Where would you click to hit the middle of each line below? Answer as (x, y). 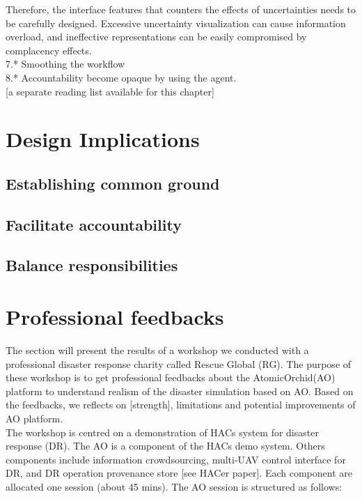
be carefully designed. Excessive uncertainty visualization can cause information (176, 23)
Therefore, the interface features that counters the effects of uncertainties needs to (181, 9)
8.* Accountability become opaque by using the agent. (121, 77)
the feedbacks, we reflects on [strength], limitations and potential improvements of (181, 405)
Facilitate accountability (94, 224)
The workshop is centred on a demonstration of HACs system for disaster (162, 432)
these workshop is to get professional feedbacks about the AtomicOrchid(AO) (171, 377)
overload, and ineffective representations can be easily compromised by (156, 37)
